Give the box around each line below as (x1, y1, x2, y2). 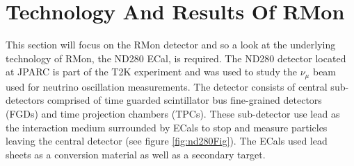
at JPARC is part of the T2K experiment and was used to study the (6, 64, 298, 79)
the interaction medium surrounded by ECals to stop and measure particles (6, 120, 328, 134)
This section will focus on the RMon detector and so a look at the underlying (6, 37, 336, 52)
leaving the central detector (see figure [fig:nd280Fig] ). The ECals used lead (6, 133, 328, 148)
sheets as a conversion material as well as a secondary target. (6, 147, 266, 161)
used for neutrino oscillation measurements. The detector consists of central (6, 79, 328, 93)
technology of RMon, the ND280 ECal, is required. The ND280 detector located (6, 50, 346, 65)
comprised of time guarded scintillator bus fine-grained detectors (47, 93, 322, 107)
